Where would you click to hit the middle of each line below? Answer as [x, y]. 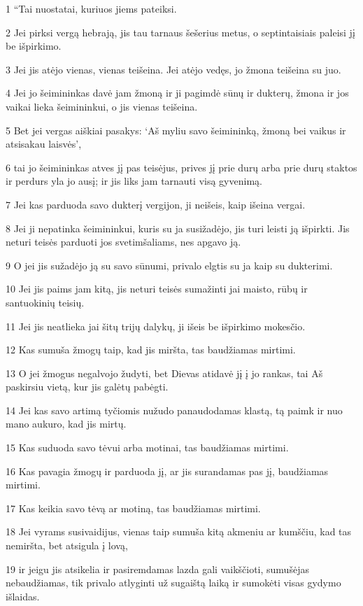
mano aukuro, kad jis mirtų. [66, 424]
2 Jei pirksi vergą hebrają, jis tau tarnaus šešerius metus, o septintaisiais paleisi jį [180, 32]
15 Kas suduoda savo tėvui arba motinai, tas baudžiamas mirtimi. [147, 448]
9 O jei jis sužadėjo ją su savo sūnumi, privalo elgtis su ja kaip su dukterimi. [169, 265]
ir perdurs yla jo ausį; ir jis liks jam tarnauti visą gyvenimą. [134, 181]
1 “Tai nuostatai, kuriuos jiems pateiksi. [91, 8]
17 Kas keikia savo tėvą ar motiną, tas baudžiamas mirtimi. [133, 508]
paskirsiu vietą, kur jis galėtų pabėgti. [87, 387]
